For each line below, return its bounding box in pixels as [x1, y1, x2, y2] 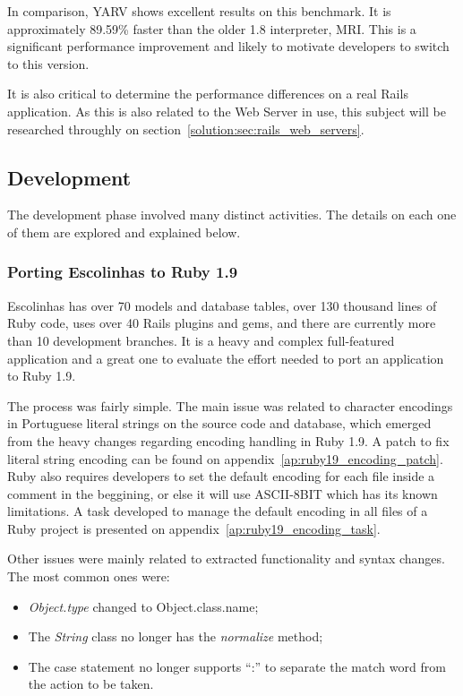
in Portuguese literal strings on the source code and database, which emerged [7, 414, 432, 433]
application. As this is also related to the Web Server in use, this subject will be [7, 101, 446, 120]
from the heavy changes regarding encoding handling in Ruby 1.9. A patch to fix [7, 431, 450, 450]
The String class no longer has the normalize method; [28, 627, 323, 646]
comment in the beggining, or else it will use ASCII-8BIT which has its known [7, 484, 438, 503]
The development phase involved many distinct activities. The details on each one [7, 205, 457, 224]
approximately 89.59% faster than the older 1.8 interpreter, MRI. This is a [7, 19, 416, 38]
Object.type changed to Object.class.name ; [28, 597, 259, 615]
